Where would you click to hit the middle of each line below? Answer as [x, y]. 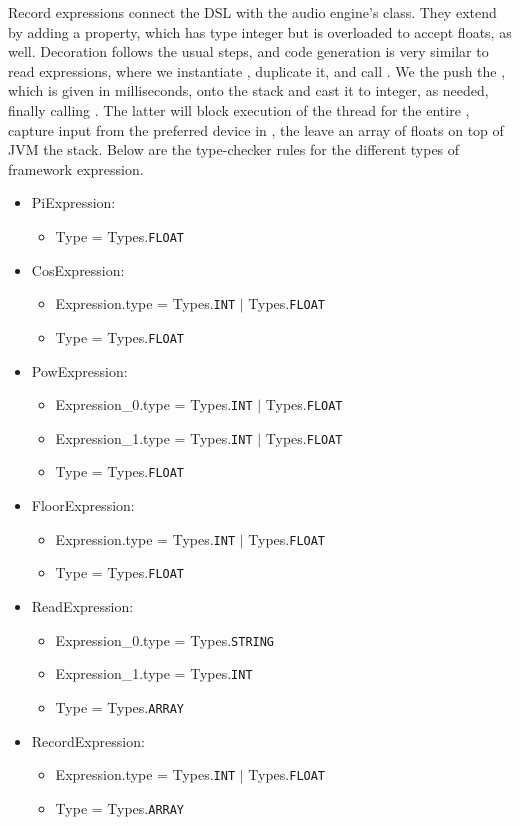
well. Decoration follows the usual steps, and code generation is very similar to [248, 51]
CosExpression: [78, 269]
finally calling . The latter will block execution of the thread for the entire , [239, 109]
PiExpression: [73, 202]
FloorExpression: [83, 505]
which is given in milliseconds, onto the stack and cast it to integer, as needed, [248, 90]
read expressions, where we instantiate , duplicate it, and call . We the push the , [257, 70]
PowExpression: [79, 370]
